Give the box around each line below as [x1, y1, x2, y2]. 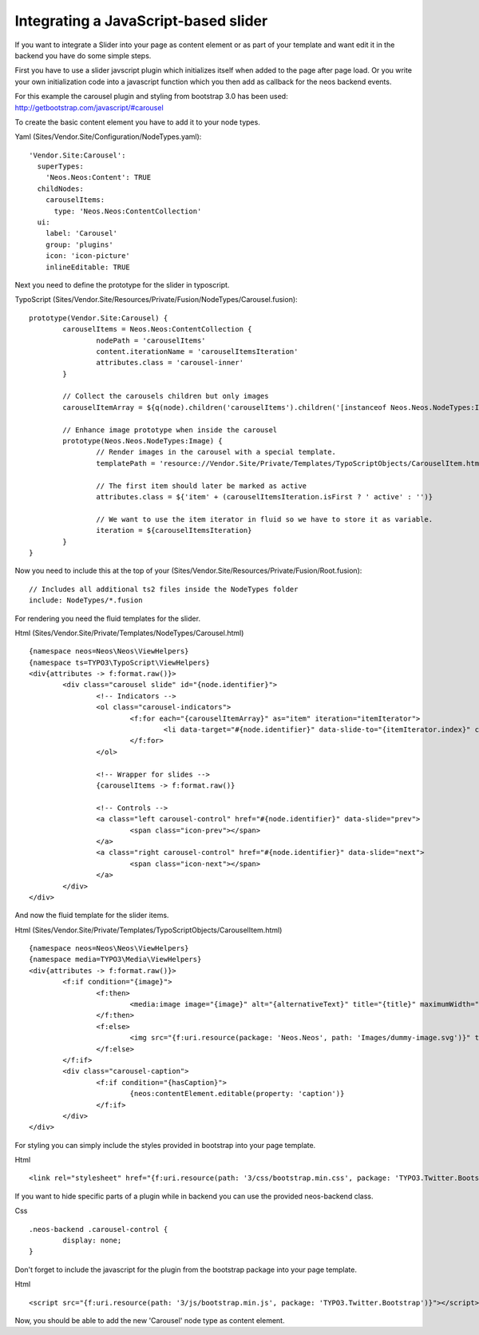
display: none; [62, 1236, 122, 1246]
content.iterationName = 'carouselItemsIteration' [96, 347, 299, 356]
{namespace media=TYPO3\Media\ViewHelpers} [29, 955, 202, 964]
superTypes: [37, 162, 84, 171]
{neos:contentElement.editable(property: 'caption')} [129, 1089, 345, 1099]
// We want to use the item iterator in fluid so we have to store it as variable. [96, 515, 433, 523]
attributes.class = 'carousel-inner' [96, 358, 243, 368]
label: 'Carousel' [45, 228, 118, 238]
